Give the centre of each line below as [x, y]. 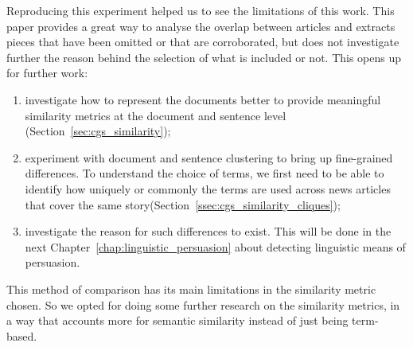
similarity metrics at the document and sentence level [156, 115]
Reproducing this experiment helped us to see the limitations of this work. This [201, 10]
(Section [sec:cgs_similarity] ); [98, 131]
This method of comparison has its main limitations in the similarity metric [191, 289]
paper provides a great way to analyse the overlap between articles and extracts [201, 26]
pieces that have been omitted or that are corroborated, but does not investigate [203, 42]
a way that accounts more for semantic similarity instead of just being [177, 320]
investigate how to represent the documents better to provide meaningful [203, 99]
